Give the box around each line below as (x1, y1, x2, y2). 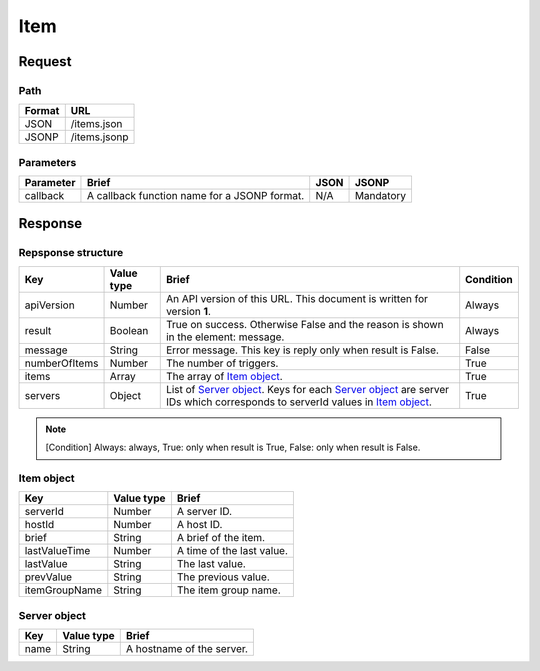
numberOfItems (24, 356, 99, 370)
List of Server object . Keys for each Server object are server (165, 382, 450, 396)
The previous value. (176, 570, 270, 584)
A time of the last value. (176, 544, 289, 558)
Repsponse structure (18, 246, 124, 260)
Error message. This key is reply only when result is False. (165, 343, 440, 357)
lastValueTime (24, 544, 91, 558)
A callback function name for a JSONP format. (86, 189, 305, 203)
